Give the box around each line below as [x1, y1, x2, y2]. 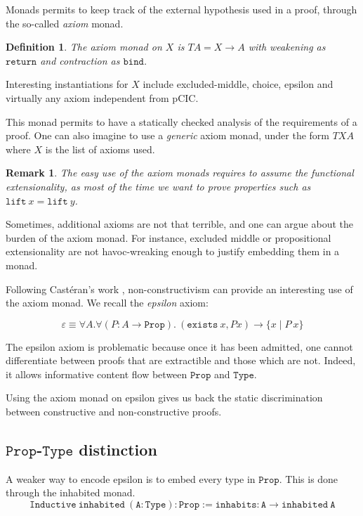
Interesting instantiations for [6, 77, 128, 91]
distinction [79, 439, 157, 460]
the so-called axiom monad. [6, 15, 124, 30]
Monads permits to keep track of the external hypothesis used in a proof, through [6, 2, 357, 16]
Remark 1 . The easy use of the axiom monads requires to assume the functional [6, 165, 354, 180]
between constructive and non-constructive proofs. [6, 404, 222, 419]
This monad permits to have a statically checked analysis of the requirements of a [6, 114, 357, 129]
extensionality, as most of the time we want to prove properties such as [6, 179, 311, 193]
